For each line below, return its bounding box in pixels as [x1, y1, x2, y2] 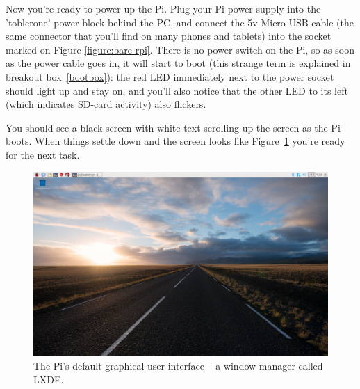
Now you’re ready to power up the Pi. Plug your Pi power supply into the [6, 1, 321, 15]
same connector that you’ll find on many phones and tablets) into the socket [6, 29, 332, 43]
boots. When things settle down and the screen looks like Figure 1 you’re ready [6, 134, 345, 148]
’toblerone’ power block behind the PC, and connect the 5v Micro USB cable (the [6, 15, 354, 29]
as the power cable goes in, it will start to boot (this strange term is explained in [6, 56, 351, 70]
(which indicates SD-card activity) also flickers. [6, 97, 206, 111]
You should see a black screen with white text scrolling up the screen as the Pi [6, 120, 341, 134]
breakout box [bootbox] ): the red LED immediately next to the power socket [6, 69, 334, 84]
